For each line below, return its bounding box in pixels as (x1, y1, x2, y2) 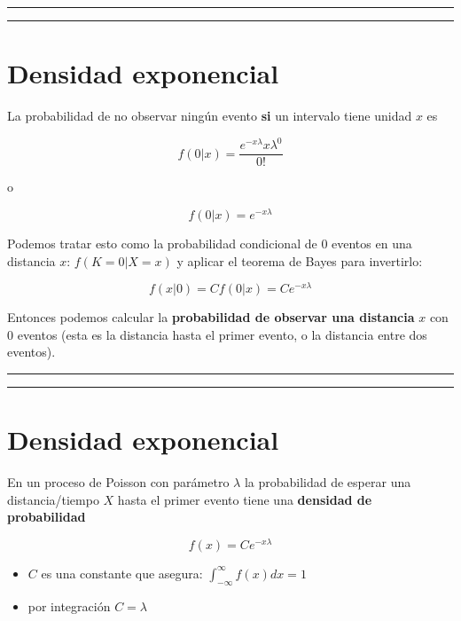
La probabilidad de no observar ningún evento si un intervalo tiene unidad (7, 106, 412, 125)
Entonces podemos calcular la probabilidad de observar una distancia (7, 308, 415, 326)
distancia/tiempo (7, 490, 99, 508)
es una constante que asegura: (41, 563, 203, 582)
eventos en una (332, 233, 412, 252)
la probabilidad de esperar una (244, 473, 411, 491)
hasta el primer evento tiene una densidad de (117, 490, 372, 508)
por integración (27, 596, 111, 615)
